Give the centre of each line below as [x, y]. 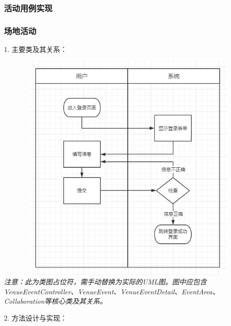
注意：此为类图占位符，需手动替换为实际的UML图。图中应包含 [105, 282]
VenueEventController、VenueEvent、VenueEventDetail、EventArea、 [112, 291]
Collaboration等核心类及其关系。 [55, 301]
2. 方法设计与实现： [36, 318]
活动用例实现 [28, 8]
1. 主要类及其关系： [36, 49]
